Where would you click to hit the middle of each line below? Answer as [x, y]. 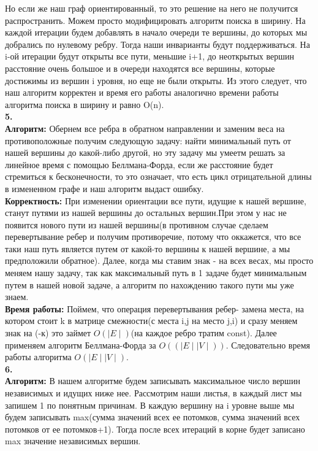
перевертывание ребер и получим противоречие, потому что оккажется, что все [153, 237]
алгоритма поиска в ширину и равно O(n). [85, 104]
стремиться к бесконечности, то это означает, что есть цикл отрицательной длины [158, 176]
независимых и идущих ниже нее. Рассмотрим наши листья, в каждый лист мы [153, 393]
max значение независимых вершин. [73, 441]
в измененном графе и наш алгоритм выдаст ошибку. [104, 188]
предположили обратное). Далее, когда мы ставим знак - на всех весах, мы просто [159, 260]
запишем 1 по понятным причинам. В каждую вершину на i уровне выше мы [150, 405]
